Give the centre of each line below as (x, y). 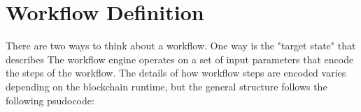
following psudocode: (50, 100)
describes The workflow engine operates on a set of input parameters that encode (180, 59)
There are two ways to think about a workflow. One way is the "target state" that (181, 46)
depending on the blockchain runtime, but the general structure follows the (167, 86)
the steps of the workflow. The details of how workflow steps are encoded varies (176, 73)
